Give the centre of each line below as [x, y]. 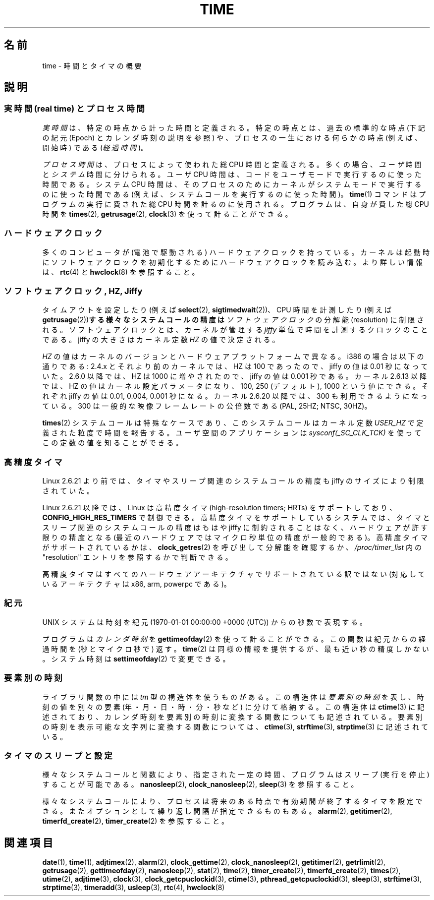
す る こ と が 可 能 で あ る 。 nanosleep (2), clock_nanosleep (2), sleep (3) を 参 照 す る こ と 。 [200, 784]
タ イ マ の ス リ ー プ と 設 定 [58, 755]
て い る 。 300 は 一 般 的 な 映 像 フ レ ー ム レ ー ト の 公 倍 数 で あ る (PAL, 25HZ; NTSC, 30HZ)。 [207, 406]
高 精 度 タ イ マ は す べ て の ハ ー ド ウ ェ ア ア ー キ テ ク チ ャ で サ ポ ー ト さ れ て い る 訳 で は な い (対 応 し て [234, 574]
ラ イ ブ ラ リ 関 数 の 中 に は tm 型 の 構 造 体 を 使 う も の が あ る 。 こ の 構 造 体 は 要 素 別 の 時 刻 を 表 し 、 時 [233, 697]
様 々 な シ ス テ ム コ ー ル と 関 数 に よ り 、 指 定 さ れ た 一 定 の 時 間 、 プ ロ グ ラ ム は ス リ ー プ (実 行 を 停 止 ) [236, 775]
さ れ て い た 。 [68, 491]
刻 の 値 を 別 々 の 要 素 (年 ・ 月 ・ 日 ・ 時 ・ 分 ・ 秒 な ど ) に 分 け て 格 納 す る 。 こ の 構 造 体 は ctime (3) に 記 [233, 707]
